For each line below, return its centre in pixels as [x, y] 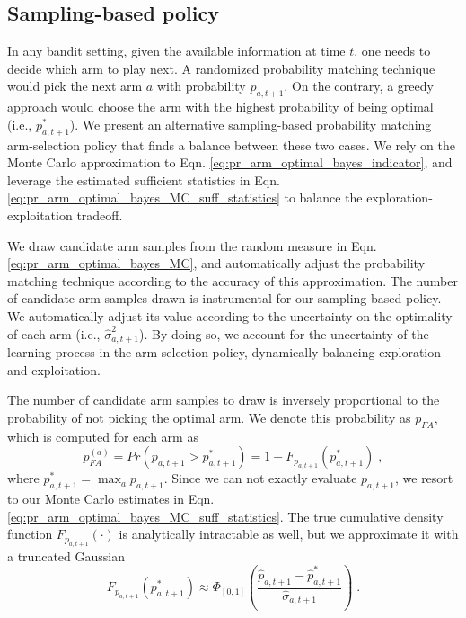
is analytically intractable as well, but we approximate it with [289, 534]
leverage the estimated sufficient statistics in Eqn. [144, 179]
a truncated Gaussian [66, 555]
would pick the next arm [75, 86]
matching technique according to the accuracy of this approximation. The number [233, 280]
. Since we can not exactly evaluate [260, 478]
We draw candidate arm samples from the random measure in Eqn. [192, 245]
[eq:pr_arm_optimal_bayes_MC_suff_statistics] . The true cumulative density [225, 516]
